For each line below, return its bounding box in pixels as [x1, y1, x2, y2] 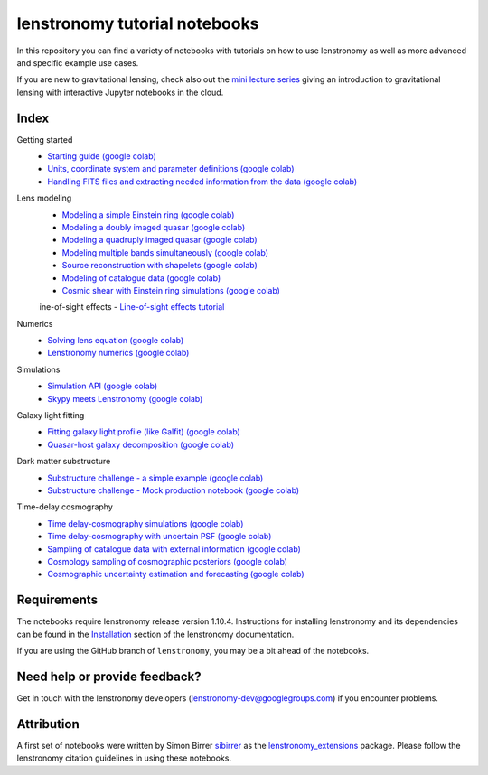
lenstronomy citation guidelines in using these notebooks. [16, 752, 232, 763]
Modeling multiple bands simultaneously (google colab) [61, 247, 269, 257]
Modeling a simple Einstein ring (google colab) [61, 209, 235, 220]
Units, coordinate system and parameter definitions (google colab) [47, 163, 295, 174]
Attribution [16, 716, 80, 732]
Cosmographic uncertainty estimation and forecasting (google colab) [47, 569, 305, 580]
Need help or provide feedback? [16, 668, 202, 684]
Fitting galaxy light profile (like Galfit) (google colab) [47, 426, 241, 437]
